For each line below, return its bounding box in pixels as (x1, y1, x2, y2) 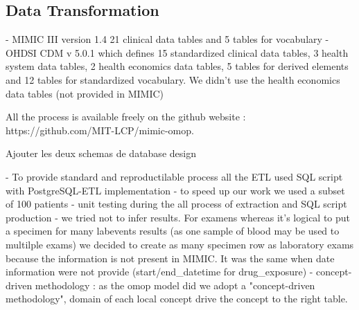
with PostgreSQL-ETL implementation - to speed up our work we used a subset (6, 183, 345, 197)
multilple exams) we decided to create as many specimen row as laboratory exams (6, 237, 354, 251)
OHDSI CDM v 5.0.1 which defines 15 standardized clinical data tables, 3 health (6, 45, 349, 60)
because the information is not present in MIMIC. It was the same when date (6, 250, 335, 265)
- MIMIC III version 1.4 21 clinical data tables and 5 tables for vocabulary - (6, 32, 329, 46)
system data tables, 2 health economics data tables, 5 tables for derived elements (6, 59, 349, 73)
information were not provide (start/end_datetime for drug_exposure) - (6, 264, 313, 279)
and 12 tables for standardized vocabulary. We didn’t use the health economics (6, 72, 340, 86)
